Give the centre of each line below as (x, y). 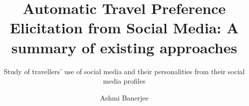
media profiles (124, 81)
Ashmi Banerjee (124, 97)
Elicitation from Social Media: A (124, 28)
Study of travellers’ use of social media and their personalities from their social (124, 71)
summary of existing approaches (124, 47)
